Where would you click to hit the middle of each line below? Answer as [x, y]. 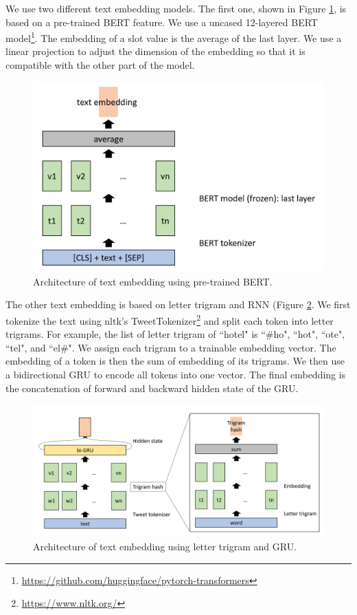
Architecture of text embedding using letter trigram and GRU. [165, 546]
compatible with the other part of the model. [100, 65]
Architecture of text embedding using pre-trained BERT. [153, 281]
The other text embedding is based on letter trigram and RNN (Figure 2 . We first [178, 304]
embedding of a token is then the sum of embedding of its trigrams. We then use [175, 361]
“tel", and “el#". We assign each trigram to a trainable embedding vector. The [171, 347]
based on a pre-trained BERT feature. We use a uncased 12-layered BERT [162, 22]
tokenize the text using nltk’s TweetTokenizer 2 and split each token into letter [170, 320]
